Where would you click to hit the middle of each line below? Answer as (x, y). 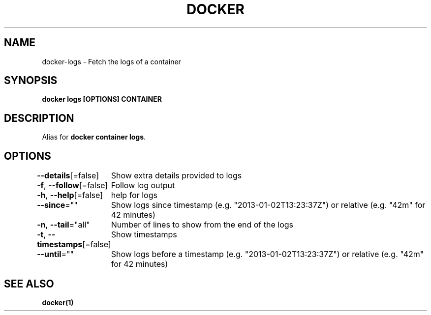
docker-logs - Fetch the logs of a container (111, 61)
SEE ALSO (29, 284)
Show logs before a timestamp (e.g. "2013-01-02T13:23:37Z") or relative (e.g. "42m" (267, 254)
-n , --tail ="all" (63, 225)
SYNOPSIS (31, 81)
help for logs (134, 195)
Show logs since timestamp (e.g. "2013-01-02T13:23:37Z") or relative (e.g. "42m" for (268, 205)
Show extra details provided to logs (176, 176)
